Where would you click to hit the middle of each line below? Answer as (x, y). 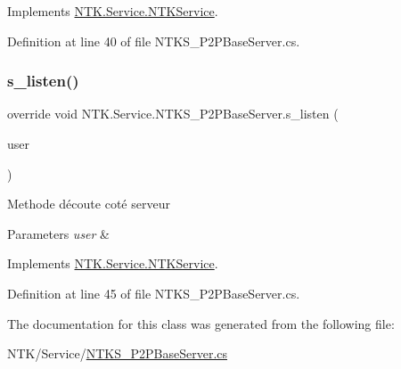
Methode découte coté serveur (89, 204)
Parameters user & (59, 233)
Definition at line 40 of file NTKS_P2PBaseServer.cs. (154, 41)
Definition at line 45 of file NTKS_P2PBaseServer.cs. (154, 293)
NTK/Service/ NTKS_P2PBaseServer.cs (118, 353)
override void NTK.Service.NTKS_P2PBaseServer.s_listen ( (173, 114)
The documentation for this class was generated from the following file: (201, 323)
